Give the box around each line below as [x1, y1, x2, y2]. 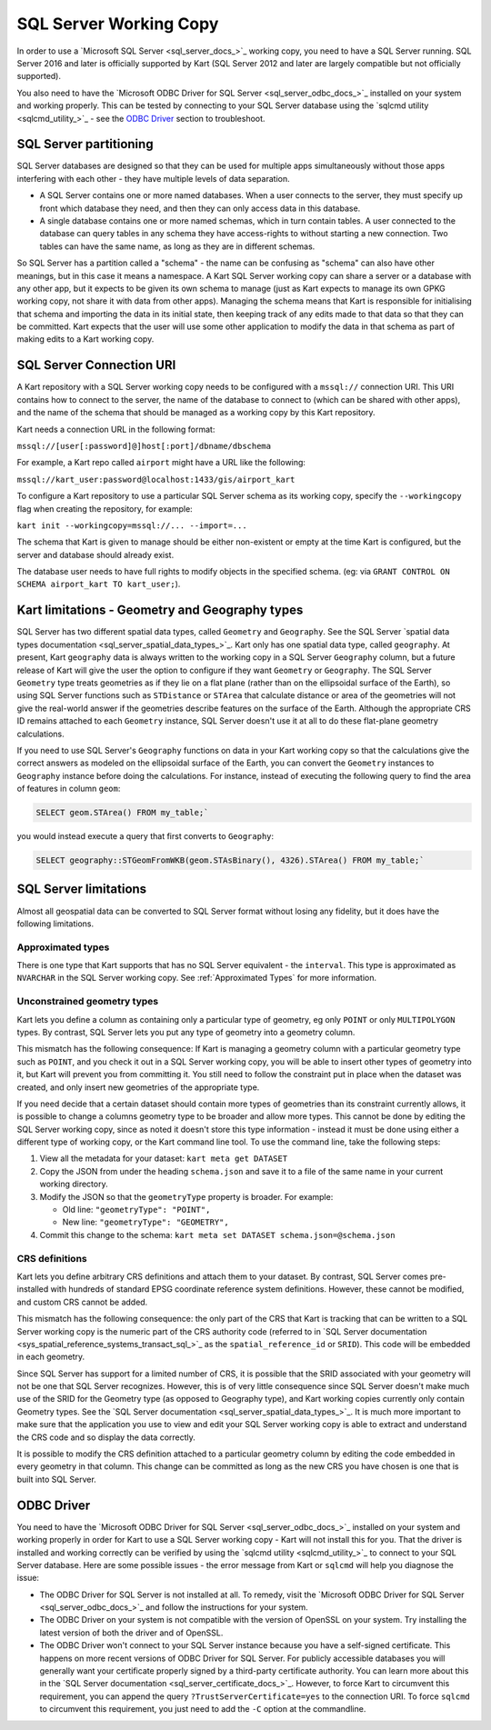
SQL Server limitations [16, 882, 147, 897]
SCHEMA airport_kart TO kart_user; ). [16, 578, 181, 590]
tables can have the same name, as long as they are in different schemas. [39, 241, 316, 252]
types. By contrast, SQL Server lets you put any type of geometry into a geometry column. [16, 1026, 356, 1037]
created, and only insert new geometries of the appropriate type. [16, 1082, 260, 1093]
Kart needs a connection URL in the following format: [16, 424, 215, 435]
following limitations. [16, 918, 95, 929]
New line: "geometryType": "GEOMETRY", [62, 1216, 229, 1227]
